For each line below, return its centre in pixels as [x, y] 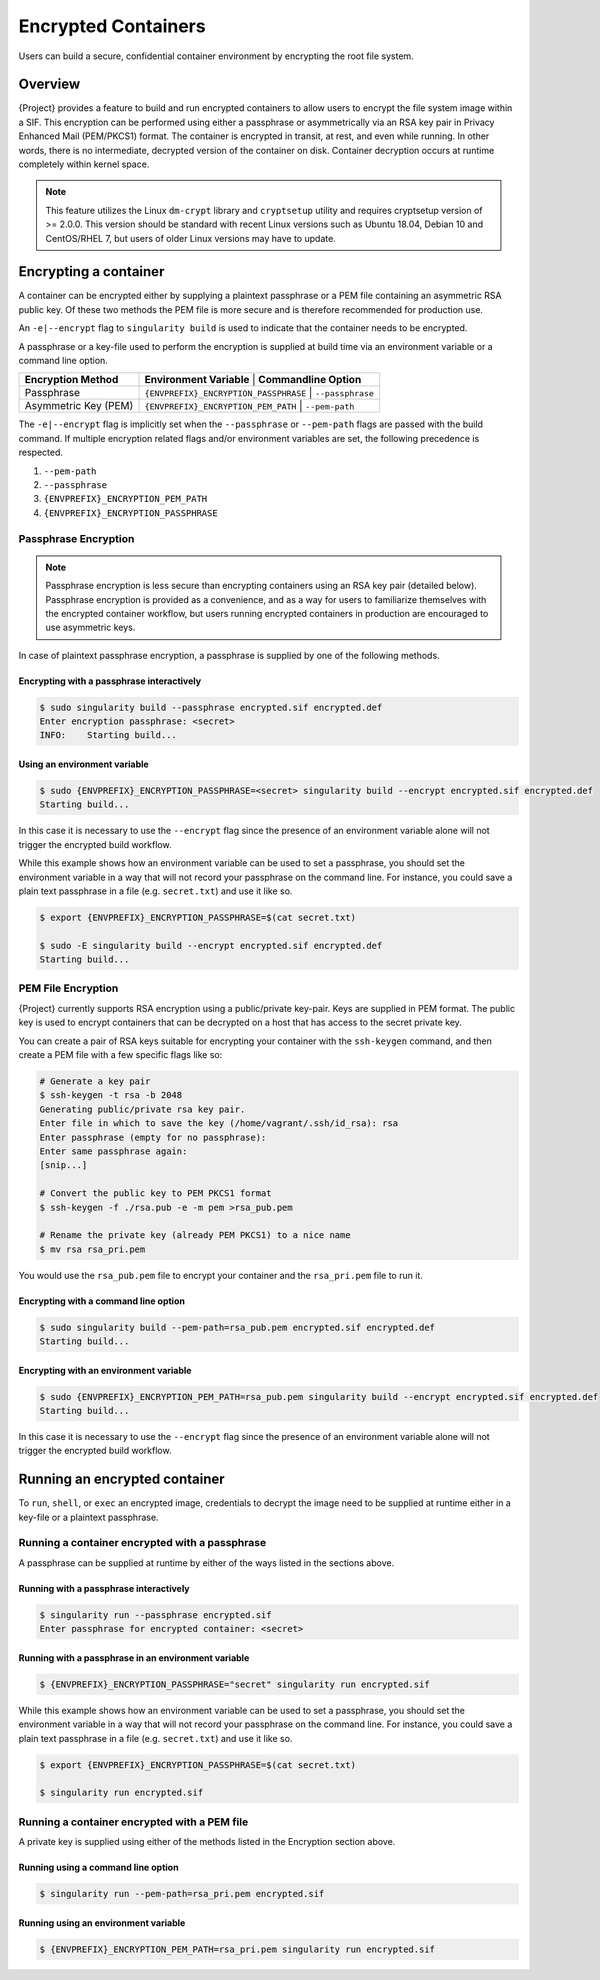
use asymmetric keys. [90, 627]
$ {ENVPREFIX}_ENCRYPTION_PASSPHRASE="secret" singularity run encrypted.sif [234, 1684]
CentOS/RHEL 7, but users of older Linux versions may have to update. [191, 238]
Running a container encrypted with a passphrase [142, 1543]
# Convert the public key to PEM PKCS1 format [155, 1193]
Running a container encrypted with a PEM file [133, 1822]
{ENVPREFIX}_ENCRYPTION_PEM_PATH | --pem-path [249, 406]
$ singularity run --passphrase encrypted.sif [155, 1614]
